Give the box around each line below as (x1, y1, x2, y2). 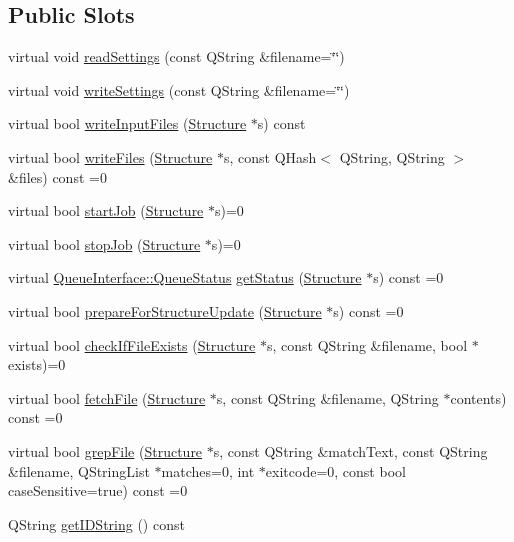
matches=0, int (161, 460, 255, 481)
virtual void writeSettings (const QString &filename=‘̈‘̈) (8, 79, 350, 100)
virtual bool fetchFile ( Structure (8, 387, 206, 408)
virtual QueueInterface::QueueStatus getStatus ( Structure (8, 267, 362, 288)
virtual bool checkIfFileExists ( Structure (8, 334, 256, 355)
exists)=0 (8, 354, 66, 375)
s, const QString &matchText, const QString (213, 440, 488, 461)
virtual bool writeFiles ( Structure (8, 146, 213, 167)
